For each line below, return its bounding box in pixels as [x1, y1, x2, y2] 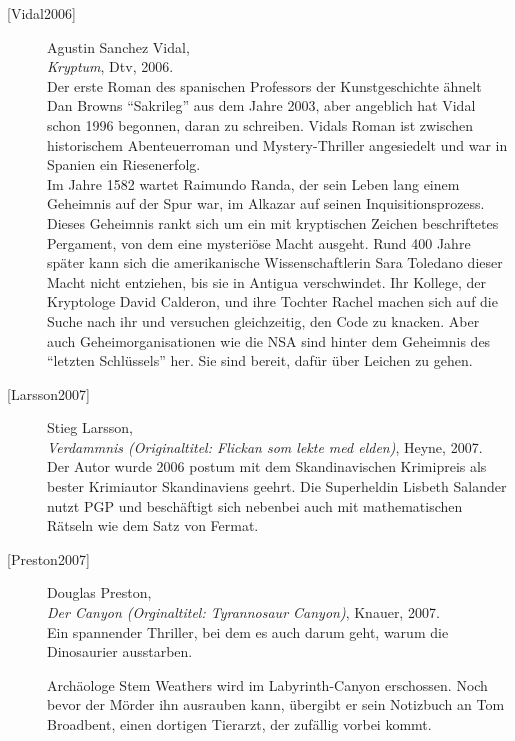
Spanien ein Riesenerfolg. [47, 154, 201, 175]
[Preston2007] [7, 548, 90, 569]
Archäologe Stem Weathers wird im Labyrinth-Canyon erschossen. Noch [47, 674, 488, 695]
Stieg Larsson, [47, 417, 133, 438]
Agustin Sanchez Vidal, [47, 36, 190, 57]
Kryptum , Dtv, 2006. [47, 56, 174, 77]
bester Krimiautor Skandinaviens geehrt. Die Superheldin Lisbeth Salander [47, 476, 507, 497]
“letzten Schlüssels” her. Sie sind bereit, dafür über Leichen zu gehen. [47, 350, 473, 371]
